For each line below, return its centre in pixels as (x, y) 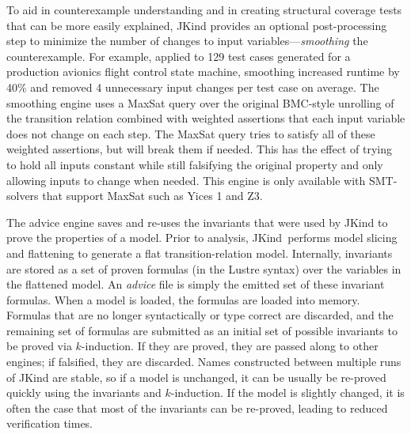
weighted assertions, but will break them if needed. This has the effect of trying (199, 149)
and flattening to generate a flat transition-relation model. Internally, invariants (200, 253)
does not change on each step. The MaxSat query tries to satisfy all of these (191, 133)
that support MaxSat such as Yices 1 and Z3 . (152, 196)
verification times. (50, 423)
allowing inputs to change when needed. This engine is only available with (186, 180)
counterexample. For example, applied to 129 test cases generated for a (179, 56)
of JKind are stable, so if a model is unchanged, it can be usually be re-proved (196, 377)
